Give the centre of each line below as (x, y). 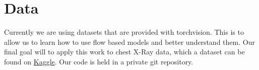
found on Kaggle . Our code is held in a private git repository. (99, 61)
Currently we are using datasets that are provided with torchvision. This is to (124, 32)
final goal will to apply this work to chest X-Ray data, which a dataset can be (124, 52)
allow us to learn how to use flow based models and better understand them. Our (129, 42)
